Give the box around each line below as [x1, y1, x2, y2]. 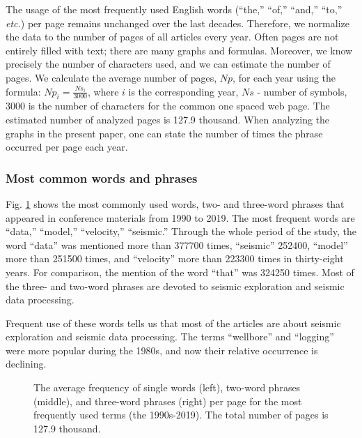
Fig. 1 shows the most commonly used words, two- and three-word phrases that [6, 196, 345, 211]
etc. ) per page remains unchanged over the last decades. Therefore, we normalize [6, 15, 349, 30]
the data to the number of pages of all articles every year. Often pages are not [6, 29, 339, 44]
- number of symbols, [257, 84, 347, 98]
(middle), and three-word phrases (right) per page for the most [33, 393, 302, 408]
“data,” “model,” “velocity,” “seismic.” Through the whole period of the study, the [6, 224, 356, 239]
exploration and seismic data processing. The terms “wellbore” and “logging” [6, 329, 334, 344]
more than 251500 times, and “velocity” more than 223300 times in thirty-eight [6, 251, 344, 266]
